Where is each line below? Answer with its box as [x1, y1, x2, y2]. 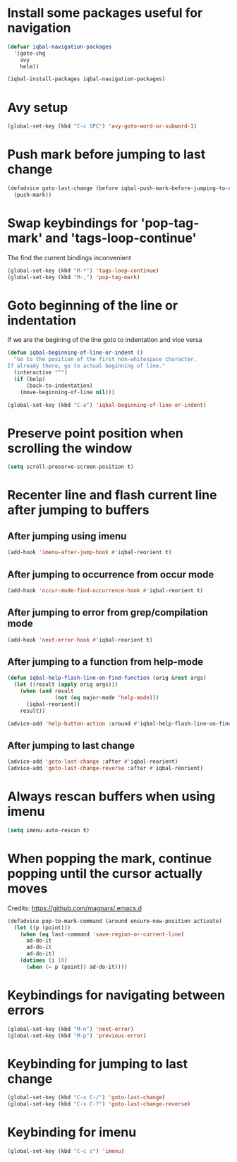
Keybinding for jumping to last [7, 1056, 188, 1072]
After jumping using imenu [7, 530, 127, 542]
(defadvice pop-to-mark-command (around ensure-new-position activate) [7, 917, 222, 924]
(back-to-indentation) [25, 382, 93, 389]
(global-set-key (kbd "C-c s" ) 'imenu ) [7, 1148, 125, 1155]
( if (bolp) [13, 375, 46, 382]
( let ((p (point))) [13, 924, 71, 931]
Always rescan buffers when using [7, 788, 216, 805]
